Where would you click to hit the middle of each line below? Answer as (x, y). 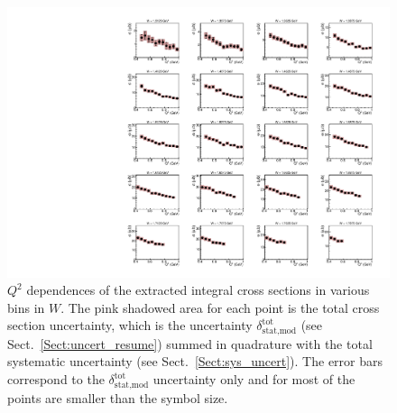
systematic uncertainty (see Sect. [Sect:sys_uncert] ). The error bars (195, 361)
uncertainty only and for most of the (254, 379)
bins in (26, 307)
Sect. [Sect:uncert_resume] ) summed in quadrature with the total (190, 343)
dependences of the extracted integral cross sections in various (198, 290)
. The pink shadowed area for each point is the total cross (220, 307)
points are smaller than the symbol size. (118, 397)
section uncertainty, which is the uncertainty (130, 325)
